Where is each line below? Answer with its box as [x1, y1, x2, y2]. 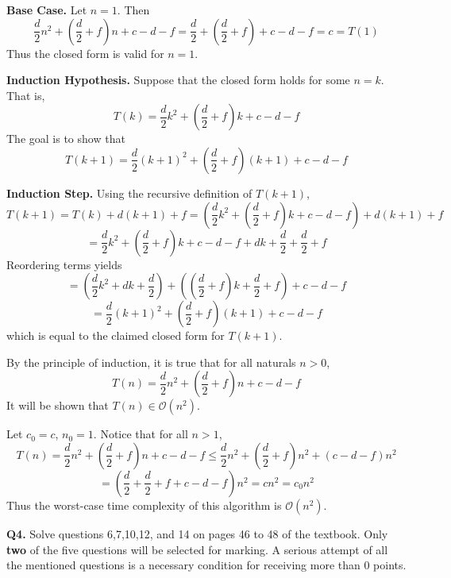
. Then [117, 2, 150, 17]
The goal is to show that [6, 130, 125, 147]
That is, [6, 87, 45, 103]
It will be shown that [6, 397, 109, 414]
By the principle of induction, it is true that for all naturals [6, 353, 296, 370]
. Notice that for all [93, 426, 188, 442]
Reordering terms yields [6, 256, 122, 272]
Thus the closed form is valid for [6, 44, 164, 61]
